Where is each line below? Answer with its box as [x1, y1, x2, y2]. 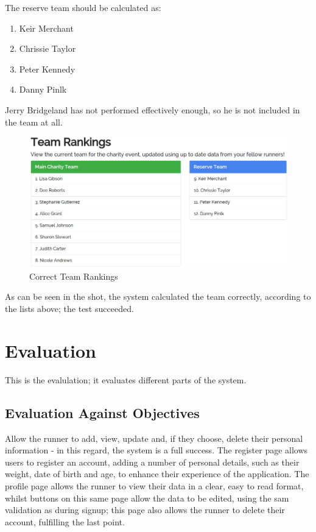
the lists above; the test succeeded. [5, 302, 134, 315]
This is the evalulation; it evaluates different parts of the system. [5, 373, 247, 386]
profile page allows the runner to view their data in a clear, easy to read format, [5, 479, 304, 492]
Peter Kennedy [19, 62, 75, 75]
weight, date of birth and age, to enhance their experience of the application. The [5, 467, 309, 480]
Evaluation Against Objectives [5, 403, 200, 422]
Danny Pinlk [19, 83, 67, 96]
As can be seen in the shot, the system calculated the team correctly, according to [5, 290, 311, 303]
